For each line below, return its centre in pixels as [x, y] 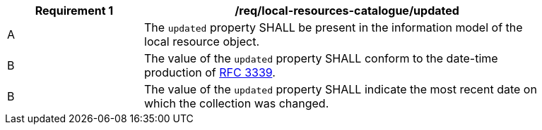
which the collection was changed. [237, 103]
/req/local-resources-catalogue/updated [347, 11]
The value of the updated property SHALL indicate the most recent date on [341, 89]
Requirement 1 [74, 11]
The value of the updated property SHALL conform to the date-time [321, 58]
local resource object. [202, 41]
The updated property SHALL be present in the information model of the [334, 27]
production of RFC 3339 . [210, 72]
